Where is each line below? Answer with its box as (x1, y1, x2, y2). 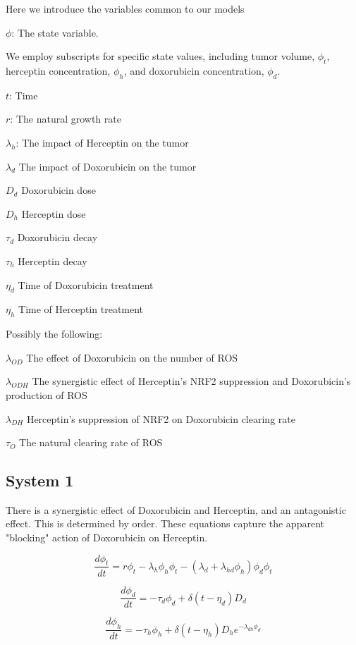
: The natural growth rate (10, 111, 121, 126)
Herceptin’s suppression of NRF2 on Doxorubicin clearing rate (26, 411, 295, 426)
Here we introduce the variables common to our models (6, 1, 245, 16)
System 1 (6, 469, 74, 491)
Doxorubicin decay (17, 230, 98, 245)
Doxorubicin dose (21, 183, 96, 197)
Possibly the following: (6, 326, 103, 341)
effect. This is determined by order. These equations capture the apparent (6, 516, 324, 531)
